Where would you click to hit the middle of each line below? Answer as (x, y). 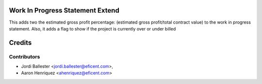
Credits (20, 43)
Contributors (25, 56)
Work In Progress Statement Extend (64, 10)
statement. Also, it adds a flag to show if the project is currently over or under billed (92, 28)
